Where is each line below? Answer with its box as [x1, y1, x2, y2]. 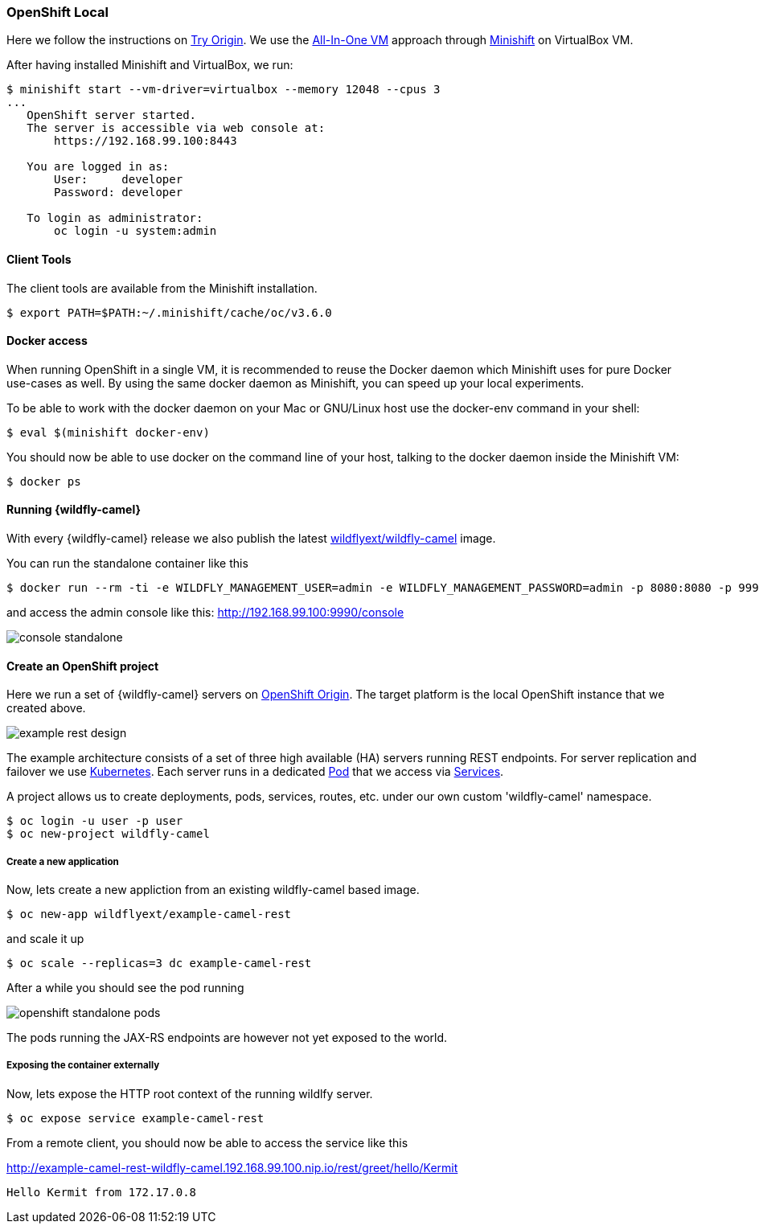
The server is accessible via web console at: [27, 121, 326, 135]
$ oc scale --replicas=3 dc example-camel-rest [6, 957, 312, 970]
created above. [6, 701, 86, 715]
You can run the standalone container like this [6, 556, 248, 571]
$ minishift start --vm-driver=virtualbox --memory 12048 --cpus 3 [6, 83, 441, 96]
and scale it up [6, 932, 84, 946]
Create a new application [6, 855, 119, 867]
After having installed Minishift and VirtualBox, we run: [6, 58, 293, 72]
